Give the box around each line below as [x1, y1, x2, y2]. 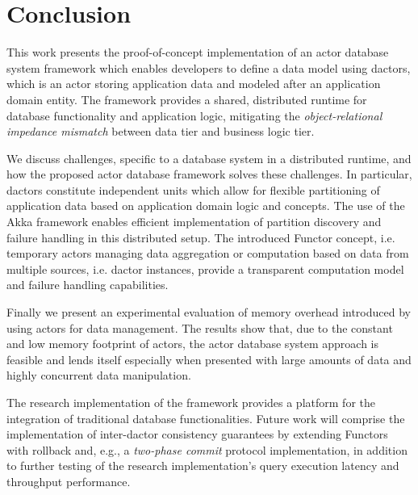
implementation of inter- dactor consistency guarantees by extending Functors [6, 426, 388, 443]
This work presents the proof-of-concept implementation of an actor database [6, 44, 389, 61]
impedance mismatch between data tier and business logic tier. [6, 123, 315, 140]
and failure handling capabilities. [6, 276, 169, 293]
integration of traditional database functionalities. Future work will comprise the [6, 409, 405, 426]
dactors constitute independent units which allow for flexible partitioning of [6, 181, 380, 198]
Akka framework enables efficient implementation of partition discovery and [6, 213, 382, 230]
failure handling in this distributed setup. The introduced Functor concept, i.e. [6, 229, 395, 245]
